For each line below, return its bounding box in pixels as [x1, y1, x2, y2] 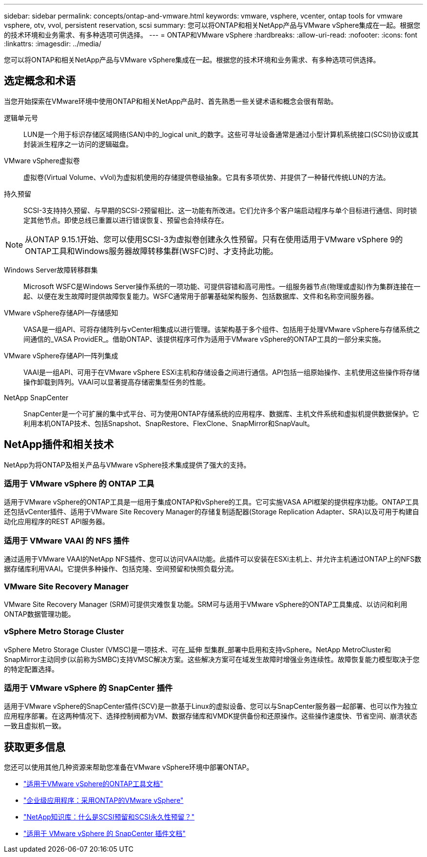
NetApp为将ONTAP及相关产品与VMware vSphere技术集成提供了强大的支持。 [4, 460, 251, 469]
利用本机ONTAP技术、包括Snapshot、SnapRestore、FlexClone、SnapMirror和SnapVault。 [23, 419, 314, 428]
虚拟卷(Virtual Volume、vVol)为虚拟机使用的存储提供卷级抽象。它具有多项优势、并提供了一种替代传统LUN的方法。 [23, 173, 390, 181]
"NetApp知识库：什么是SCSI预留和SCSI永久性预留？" [23, 813, 195, 821]
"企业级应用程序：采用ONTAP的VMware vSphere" [23, 796, 184, 805]
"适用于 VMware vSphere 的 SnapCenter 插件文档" [23, 829, 186, 838]
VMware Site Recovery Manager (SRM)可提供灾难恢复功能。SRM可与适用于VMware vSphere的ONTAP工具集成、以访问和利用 [4, 600, 408, 608]
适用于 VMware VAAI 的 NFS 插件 [4, 535, 130, 545]
